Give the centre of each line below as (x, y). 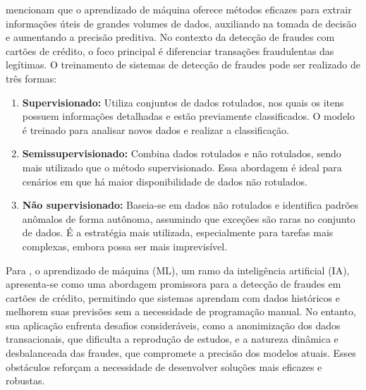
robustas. (25, 380)
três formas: (31, 78)
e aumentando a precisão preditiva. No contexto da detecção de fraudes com (170, 37)
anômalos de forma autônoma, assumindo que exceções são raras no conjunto (189, 218)
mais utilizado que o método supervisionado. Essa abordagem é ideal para (182, 167)
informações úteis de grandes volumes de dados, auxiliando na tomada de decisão (181, 23)
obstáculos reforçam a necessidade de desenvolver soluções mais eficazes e (164, 366)
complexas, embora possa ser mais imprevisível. (125, 246)
